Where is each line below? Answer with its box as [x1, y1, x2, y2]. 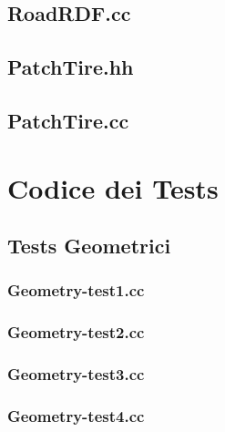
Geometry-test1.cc [7, 279, 145, 302]
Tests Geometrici [7, 231, 171, 260]
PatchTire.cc [7, 106, 129, 134]
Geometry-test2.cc [7, 321, 145, 344]
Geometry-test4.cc [7, 404, 145, 427]
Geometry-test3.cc [7, 363, 145, 386]
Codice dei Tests [7, 169, 219, 206]
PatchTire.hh [7, 53, 134, 81]
